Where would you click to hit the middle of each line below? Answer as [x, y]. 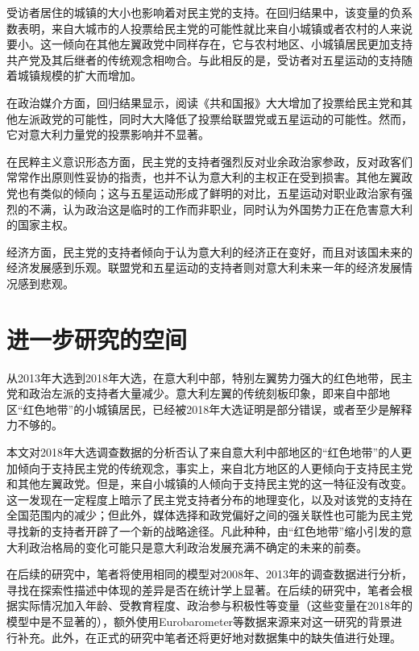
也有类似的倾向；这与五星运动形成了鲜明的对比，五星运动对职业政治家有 [209, 192]
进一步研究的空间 [97, 338]
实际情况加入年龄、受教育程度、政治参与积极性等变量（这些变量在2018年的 [215, 605]
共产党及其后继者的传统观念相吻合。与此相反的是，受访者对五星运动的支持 [204, 59]
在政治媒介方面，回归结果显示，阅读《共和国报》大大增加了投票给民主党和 [204, 102]
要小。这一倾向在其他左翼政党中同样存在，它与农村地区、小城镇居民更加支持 [209, 44]
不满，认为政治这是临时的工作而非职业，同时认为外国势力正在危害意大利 [220, 209]
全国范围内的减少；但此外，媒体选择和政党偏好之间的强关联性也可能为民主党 [209, 515]
